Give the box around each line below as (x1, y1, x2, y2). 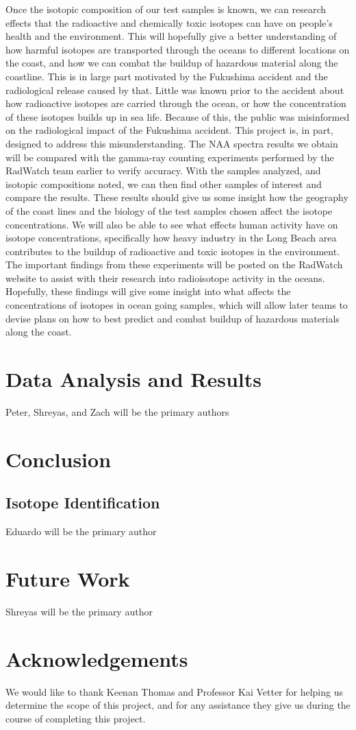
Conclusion (5, 445, 112, 473)
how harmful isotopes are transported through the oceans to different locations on (5, 42, 350, 56)
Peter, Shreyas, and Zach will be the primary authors (5, 404, 229, 419)
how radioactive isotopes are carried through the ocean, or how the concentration (5, 96, 346, 110)
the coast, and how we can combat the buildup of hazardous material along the (5, 56, 338, 70)
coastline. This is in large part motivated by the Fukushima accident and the (5, 69, 328, 83)
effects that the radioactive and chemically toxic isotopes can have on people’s (5, 15, 333, 30)
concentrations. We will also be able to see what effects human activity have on (5, 217, 338, 231)
